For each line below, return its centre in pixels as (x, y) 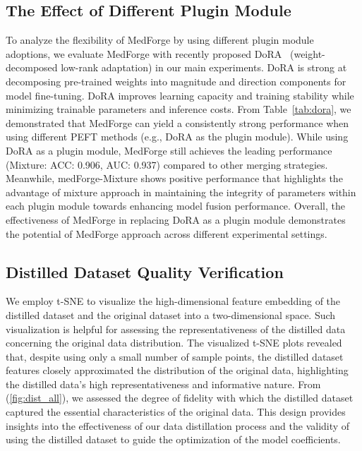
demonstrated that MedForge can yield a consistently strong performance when (177, 122)
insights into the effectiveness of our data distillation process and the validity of (178, 425)
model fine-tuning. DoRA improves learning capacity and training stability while (180, 95)
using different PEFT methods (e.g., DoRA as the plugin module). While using (177, 137)
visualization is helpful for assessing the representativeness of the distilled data (176, 329)
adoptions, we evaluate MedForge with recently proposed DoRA (144, 53)
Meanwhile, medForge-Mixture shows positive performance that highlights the (174, 178)
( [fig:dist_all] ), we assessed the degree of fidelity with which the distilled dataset (180, 398)
